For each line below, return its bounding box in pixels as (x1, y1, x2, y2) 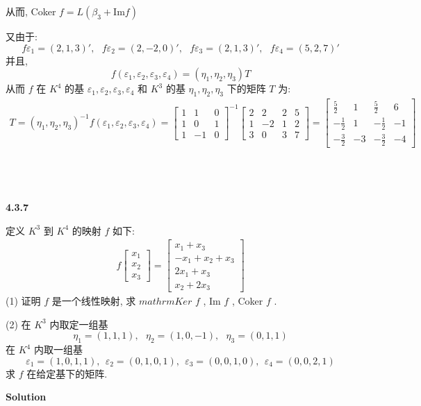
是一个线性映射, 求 (51, 294, 136, 308)
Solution (6, 389, 47, 404)
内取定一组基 (49, 316, 108, 331)
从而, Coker (6, 4, 56, 18)
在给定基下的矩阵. (26, 366, 108, 380)
